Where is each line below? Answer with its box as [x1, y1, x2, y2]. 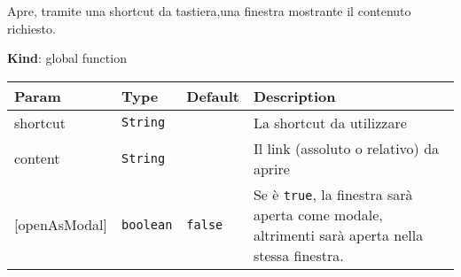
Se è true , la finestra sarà [253, 183, 413, 204]
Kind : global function [7, 49, 127, 67]
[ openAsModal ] [14, 214, 108, 235]
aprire [253, 158, 290, 179]
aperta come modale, [253, 204, 383, 225]
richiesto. [7, 19, 56, 37]
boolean [121, 217, 173, 232]
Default [186, 85, 239, 106]
